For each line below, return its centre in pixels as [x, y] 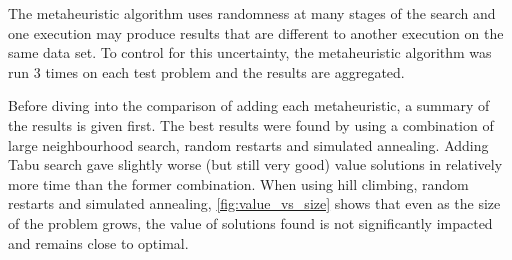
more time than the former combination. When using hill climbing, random [238, 183]
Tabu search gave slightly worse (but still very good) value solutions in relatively [255, 164]
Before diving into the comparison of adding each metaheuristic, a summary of [249, 105]
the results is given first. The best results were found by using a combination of [251, 124]
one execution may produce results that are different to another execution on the [256, 32]
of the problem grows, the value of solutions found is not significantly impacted [250, 222]
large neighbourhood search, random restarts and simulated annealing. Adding [248, 144]
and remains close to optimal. [98, 242]
